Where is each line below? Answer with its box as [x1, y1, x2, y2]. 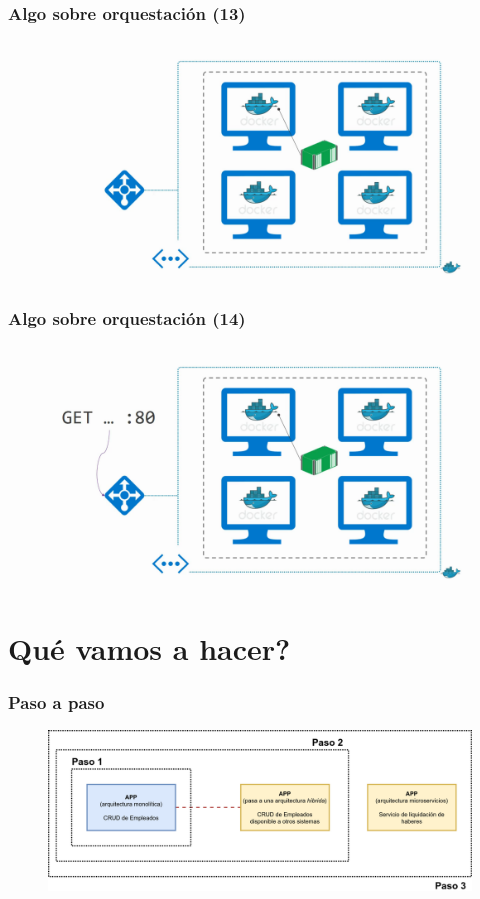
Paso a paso [8, 689, 105, 714]
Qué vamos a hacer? [8, 627, 291, 668]
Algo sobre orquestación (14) [8, 306, 246, 331]
